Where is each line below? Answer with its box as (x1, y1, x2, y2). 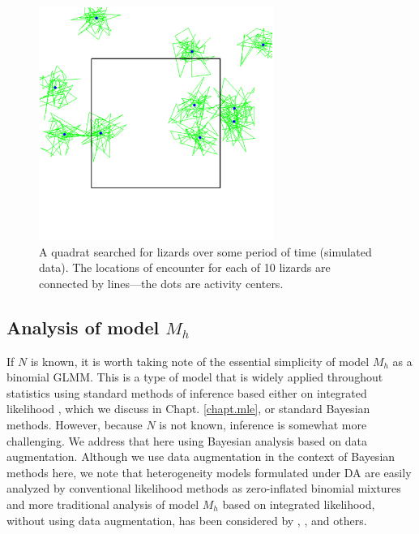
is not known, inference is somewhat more (159, 416, 367, 433)
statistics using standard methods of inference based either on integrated (6, 384, 367, 401)
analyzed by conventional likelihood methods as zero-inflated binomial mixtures (6, 480, 401, 497)
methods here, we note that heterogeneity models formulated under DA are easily (6, 463, 412, 480)
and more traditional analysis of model (6, 495, 199, 512)
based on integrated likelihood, (222, 495, 375, 512)
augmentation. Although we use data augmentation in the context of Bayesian (6, 448, 395, 465)
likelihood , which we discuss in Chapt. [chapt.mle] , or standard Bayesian (6, 400, 370, 417)
